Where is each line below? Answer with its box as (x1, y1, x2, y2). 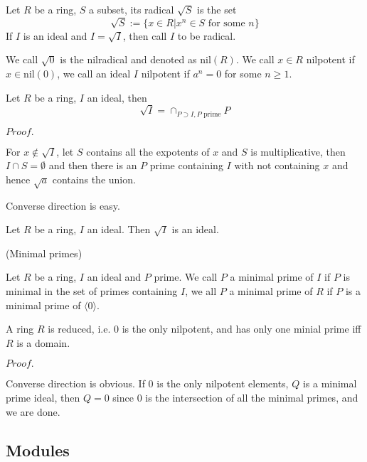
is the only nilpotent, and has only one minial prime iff (122, 321, 361, 336)
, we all (185, 284, 217, 299)
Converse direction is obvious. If (6, 376, 145, 391)
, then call (122, 28, 167, 43)
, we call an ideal (57, 65, 131, 80)
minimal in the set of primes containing (6, 284, 178, 299)
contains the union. (52, 171, 136, 186)
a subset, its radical (89, 2, 174, 16)
